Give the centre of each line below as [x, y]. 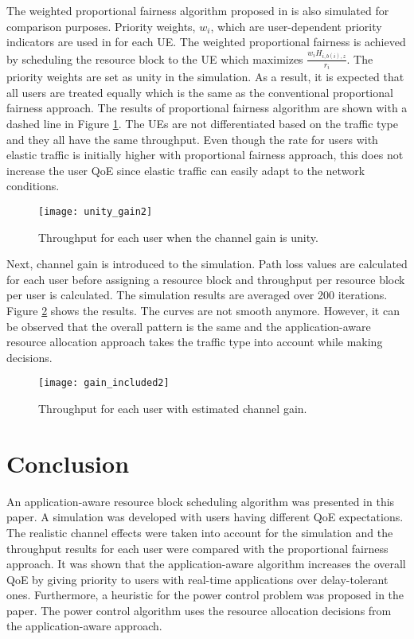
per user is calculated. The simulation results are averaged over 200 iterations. [197, 295]
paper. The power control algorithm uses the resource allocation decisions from [199, 610]
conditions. [33, 186]
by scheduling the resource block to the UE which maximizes [155, 58]
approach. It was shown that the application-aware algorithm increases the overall [206, 564]
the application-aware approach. [84, 626]
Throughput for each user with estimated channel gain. [173, 409]
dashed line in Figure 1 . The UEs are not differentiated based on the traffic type [202, 123]
